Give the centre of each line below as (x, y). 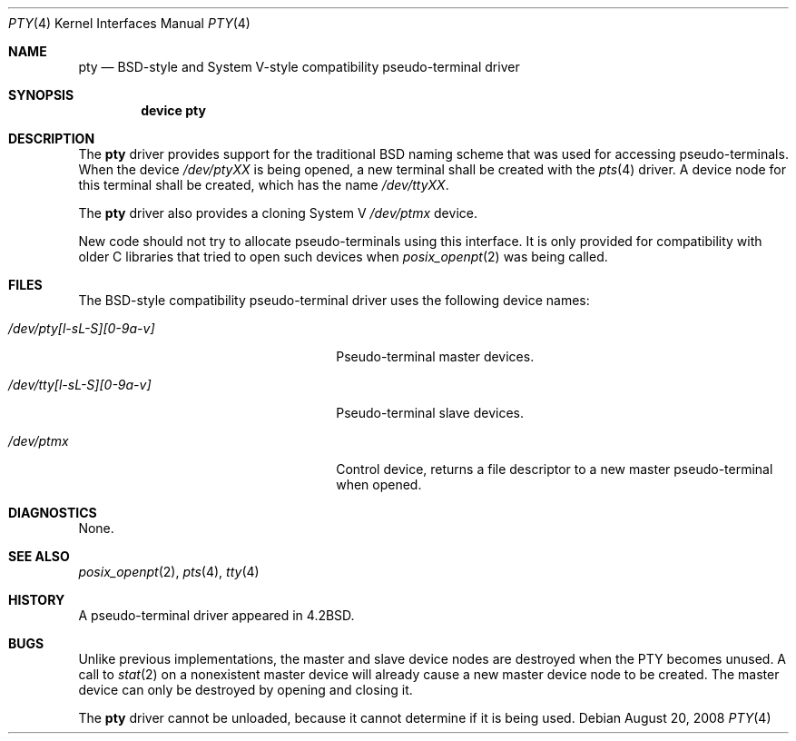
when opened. (379, 484)
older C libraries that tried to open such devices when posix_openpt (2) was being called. (343, 257)
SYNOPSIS (41, 95)
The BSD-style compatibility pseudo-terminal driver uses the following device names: (334, 300)
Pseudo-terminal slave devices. (430, 413)
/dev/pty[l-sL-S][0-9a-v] (82, 328)
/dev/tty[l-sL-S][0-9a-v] (80, 385)
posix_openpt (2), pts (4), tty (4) (169, 572)
